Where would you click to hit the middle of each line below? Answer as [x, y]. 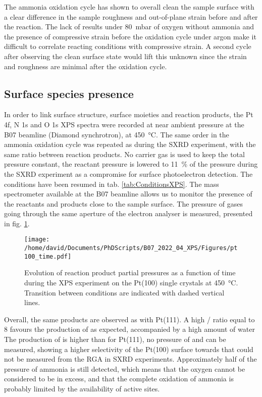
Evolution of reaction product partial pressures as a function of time [130, 272]
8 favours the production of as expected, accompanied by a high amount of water [129, 329]
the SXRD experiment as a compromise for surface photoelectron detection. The [128, 173]
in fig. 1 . [17, 223]
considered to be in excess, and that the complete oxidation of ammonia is [119, 379]
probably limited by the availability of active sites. [82, 388]
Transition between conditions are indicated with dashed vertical [124, 292]
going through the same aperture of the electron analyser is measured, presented [128, 213]
